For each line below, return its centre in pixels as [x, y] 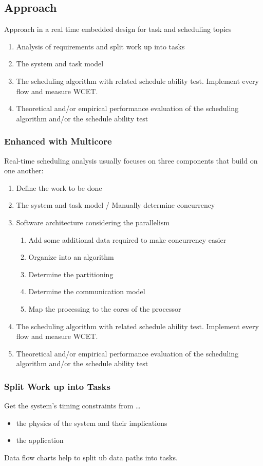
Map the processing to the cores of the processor [105, 308]
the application [40, 440]
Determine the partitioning [71, 274]
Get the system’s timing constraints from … [72, 406]
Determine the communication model [87, 291]
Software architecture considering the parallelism [93, 222]
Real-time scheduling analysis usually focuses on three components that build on [131, 160]
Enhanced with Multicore [58, 141]
